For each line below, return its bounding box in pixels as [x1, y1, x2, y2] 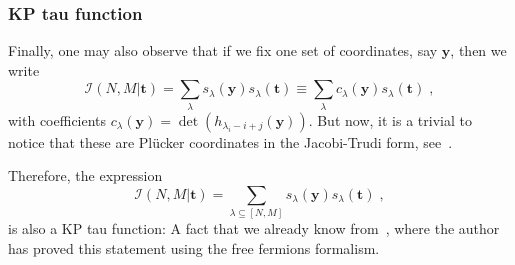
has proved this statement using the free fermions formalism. [8, 237, 380, 258]
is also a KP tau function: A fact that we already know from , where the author [8, 218, 500, 239]
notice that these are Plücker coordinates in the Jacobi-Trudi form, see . [8, 131, 453, 152]
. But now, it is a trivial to [308, 109, 472, 130]
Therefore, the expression [8, 165, 163, 186]
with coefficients [8, 109, 107, 130]
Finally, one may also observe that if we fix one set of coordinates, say [8, 40, 438, 61]
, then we [450, 40, 507, 61]
